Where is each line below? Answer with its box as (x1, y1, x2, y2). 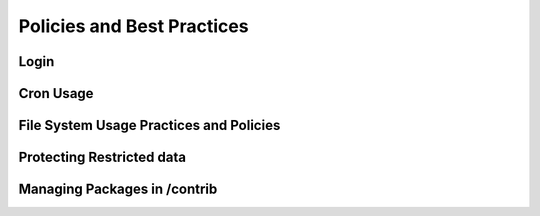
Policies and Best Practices (18, 15, 249, 37)
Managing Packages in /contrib (18, 181, 218, 198)
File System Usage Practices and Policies (18, 117, 281, 134)
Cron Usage (18, 85, 94, 102)
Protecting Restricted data (18, 149, 187, 166)
